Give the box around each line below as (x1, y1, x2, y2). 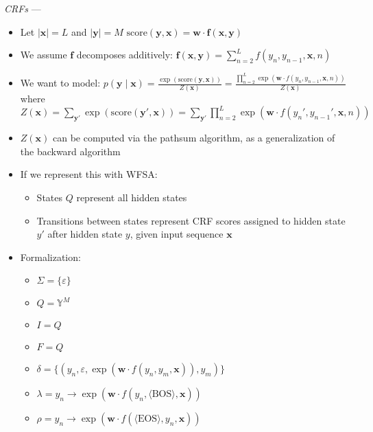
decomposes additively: (76, 47, 173, 62)
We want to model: (20, 76, 101, 90)
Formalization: (20, 249, 81, 264)
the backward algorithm (20, 144, 121, 158)
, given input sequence (130, 227, 224, 241)
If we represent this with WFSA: (20, 167, 158, 181)
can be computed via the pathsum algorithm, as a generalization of (52, 130, 335, 145)
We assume (20, 47, 67, 62)
